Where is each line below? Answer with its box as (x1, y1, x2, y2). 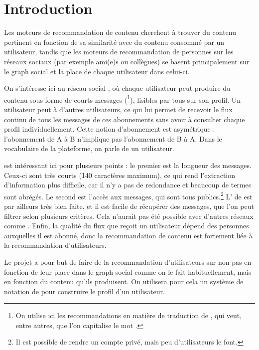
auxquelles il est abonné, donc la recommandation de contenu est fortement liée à (4, 230, 253, 240)
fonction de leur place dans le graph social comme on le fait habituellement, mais (4, 266, 252, 277)
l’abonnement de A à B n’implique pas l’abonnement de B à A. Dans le (4, 133, 222, 144)
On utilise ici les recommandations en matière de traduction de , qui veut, (15, 310, 242, 321)
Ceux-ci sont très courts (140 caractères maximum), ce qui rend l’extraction (4, 170, 236, 180)
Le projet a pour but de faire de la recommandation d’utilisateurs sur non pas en (4, 256, 252, 267)
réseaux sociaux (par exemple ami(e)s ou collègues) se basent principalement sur (4, 56, 250, 66)
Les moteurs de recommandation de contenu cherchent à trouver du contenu (4, 27, 237, 37)
